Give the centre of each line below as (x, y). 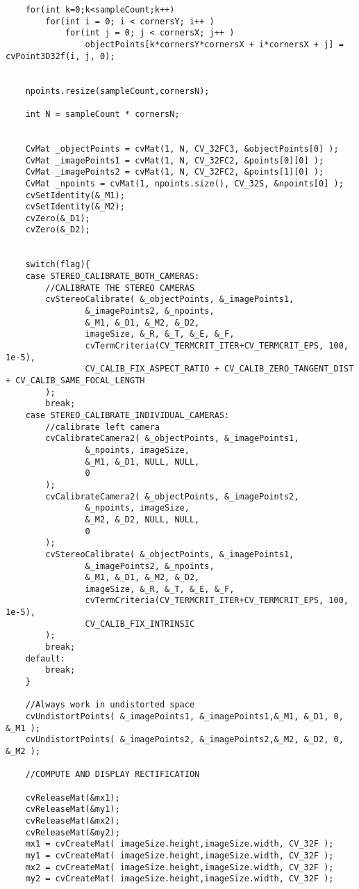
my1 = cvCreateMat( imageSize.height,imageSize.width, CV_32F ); (179, 855)
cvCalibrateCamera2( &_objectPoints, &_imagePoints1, (172, 439)
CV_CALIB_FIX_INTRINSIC (140, 624)
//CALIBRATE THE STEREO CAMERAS (120, 288)
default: (45, 658)
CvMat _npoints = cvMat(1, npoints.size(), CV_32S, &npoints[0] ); (184, 183)
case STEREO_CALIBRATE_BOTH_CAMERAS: (112, 277)
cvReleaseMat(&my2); (73, 832)
